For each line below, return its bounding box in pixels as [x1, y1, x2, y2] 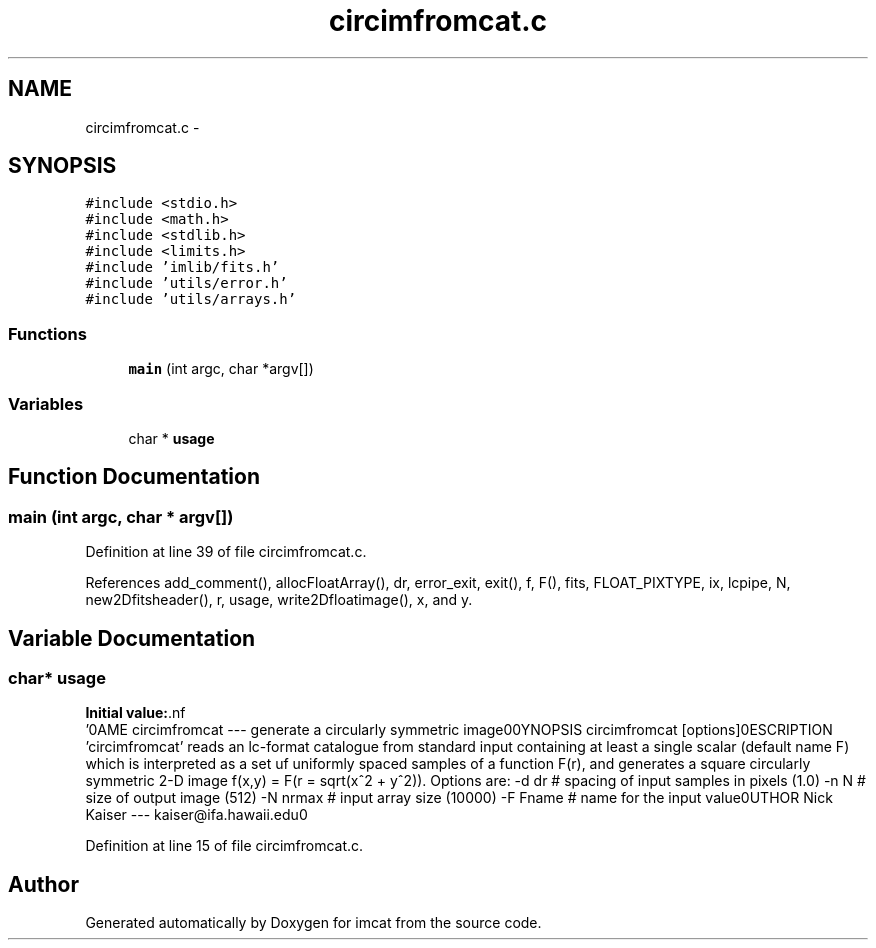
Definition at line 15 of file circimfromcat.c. [85, 837, 364, 855]
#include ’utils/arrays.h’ [85, 291, 297, 308]
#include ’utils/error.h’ [85, 275, 288, 292]
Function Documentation [8, 464, 260, 490]
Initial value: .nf [85, 704, 186, 722]
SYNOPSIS [8, 153, 117, 179]
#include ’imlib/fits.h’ [85, 259, 280, 276]
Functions [8, 323, 87, 344]
